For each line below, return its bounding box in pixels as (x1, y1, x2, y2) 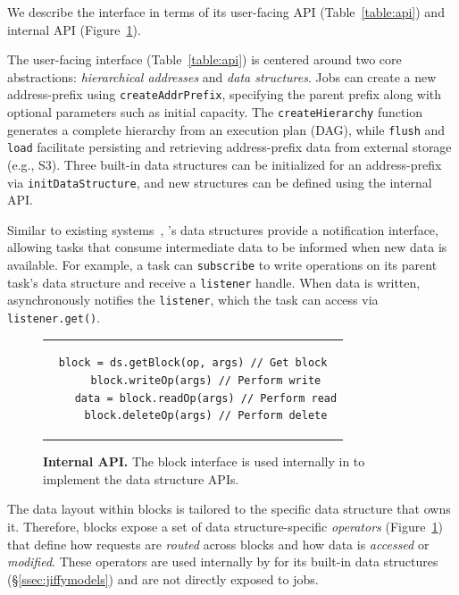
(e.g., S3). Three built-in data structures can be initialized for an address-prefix (7, 155, 442, 173)
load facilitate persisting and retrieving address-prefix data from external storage (7, 138, 452, 156)
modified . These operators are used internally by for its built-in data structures (7, 552, 438, 571)
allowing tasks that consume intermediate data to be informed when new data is (7, 238, 447, 256)
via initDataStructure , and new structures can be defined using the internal (7, 172, 432, 191)
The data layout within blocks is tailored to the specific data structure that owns (7, 499, 451, 518)
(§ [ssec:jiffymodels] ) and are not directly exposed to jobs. (7, 569, 319, 588)
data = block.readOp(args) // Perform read (74, 391, 338, 405)
